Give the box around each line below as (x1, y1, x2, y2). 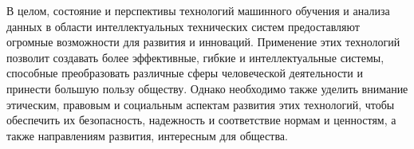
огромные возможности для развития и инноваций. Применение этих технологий (6, 33, 400, 50)
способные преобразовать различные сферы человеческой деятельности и (6, 65, 363, 81)
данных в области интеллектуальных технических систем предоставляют (6, 18, 360, 34)
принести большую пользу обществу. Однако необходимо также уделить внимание (6, 80, 408, 96)
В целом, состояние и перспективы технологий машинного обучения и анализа (6, 2, 390, 18)
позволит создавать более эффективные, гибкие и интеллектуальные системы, (6, 49, 384, 65)
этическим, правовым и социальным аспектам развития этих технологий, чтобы (6, 96, 395, 112)
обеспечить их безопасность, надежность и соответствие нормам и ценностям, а (6, 112, 396, 128)
